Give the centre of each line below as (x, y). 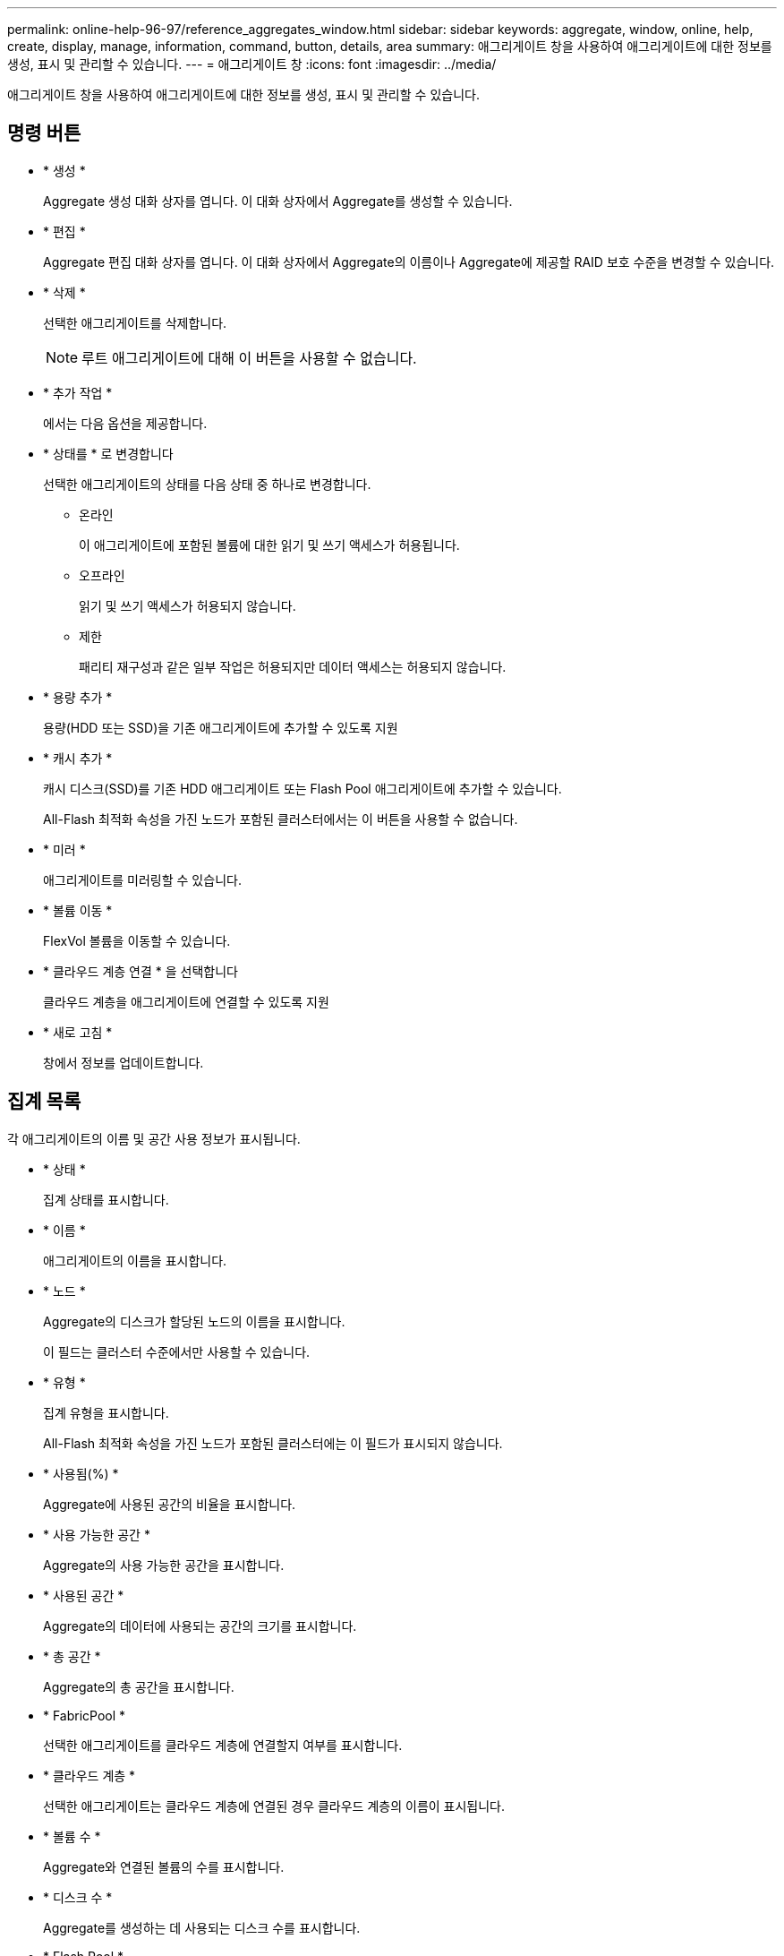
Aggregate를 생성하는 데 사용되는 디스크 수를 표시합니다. (202, 1927)
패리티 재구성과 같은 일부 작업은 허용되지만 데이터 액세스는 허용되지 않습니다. (293, 666)
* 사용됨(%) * (81, 1473)
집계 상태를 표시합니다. (106, 1199)
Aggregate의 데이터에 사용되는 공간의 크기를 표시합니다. (200, 1626)
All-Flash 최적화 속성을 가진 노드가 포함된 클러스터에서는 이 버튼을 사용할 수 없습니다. (281, 819)
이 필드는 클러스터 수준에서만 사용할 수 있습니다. (177, 1351)
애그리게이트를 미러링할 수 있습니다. (142, 879)
